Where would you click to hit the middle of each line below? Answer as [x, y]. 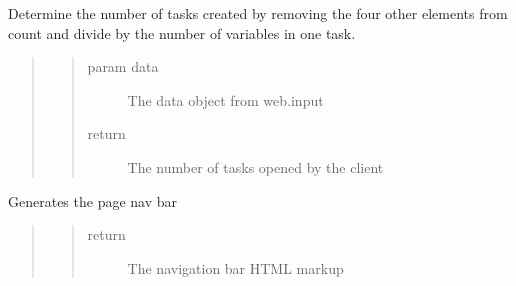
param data [123, 66]
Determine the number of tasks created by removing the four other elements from [258, 13]
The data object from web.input [225, 99]
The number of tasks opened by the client [255, 166]
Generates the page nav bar [93, 200]
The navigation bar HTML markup [235, 267]
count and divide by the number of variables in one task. [182, 32]
